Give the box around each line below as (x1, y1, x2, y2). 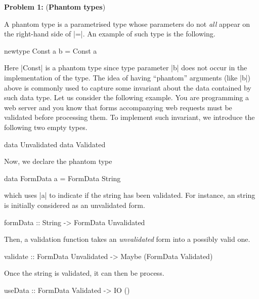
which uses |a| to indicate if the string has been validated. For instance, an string (4, 190, 255, 200)
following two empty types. (4, 121, 88, 132)
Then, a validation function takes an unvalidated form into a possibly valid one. (4, 234, 250, 244)
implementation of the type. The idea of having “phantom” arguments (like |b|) (4, 72, 251, 82)
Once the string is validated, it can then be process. (4, 268, 164, 278)
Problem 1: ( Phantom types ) (4, 2, 106, 12)
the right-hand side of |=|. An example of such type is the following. (4, 28, 215, 39)
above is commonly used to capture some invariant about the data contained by (4, 82, 251, 93)
